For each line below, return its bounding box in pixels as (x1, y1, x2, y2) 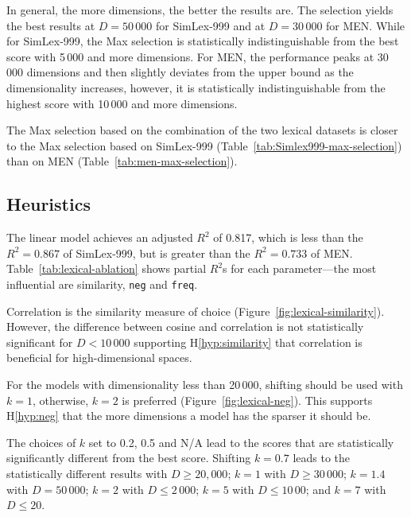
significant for (6, 333, 73, 350)
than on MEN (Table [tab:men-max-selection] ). (6, 153, 238, 169)
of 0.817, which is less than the (213, 229, 363, 246)
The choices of (6, 433, 76, 450)
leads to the (293, 449, 351, 466)
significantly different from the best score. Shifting (6, 449, 251, 466)
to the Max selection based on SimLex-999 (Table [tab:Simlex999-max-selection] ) (6, 137, 402, 154)
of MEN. (311, 244, 353, 261)
